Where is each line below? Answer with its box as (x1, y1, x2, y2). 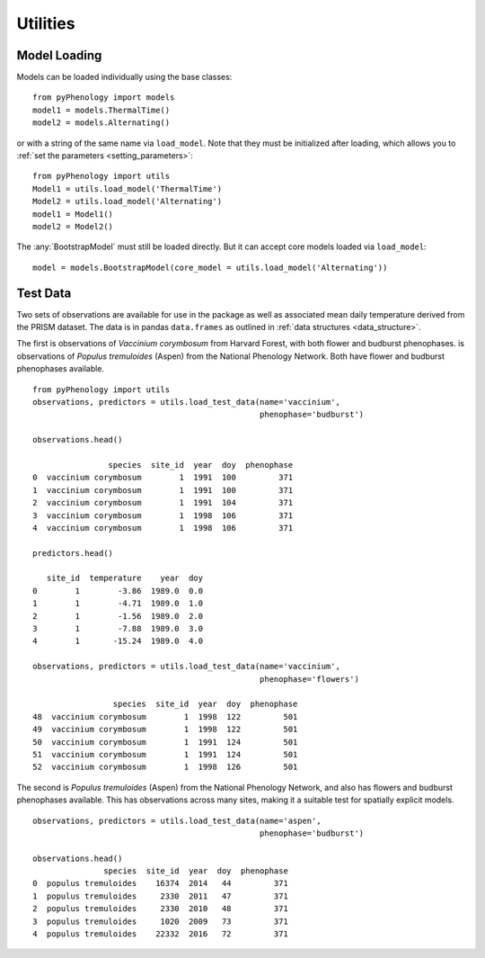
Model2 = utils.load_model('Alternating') (32, 196, 223, 207)
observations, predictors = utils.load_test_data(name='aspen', (32, 815, 322, 826)
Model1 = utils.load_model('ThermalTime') (32, 184, 223, 193)
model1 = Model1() (32, 209, 114, 219)
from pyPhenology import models (32, 93, 175, 103)
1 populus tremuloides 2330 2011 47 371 (32, 891, 289, 901)
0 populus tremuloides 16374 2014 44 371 (32, 878, 289, 889)
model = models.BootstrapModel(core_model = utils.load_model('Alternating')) (32, 262, 388, 273)
